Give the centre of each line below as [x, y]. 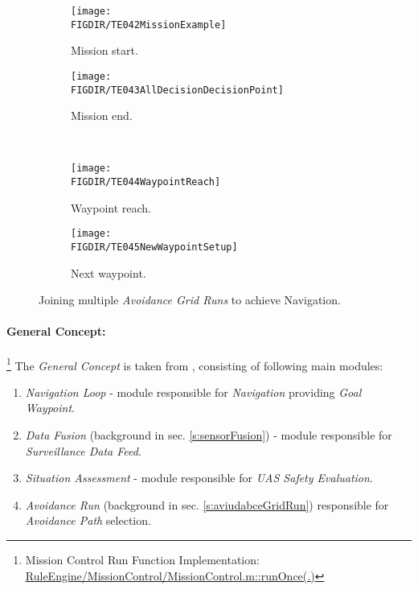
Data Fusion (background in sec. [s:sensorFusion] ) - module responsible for [209, 435]
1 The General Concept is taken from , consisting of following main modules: [195, 364]
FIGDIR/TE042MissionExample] [149, 25]
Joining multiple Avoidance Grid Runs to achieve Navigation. [190, 300]
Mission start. [104, 50]
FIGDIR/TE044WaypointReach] [146, 182]
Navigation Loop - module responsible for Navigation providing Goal [193, 392]
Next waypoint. [109, 272]
